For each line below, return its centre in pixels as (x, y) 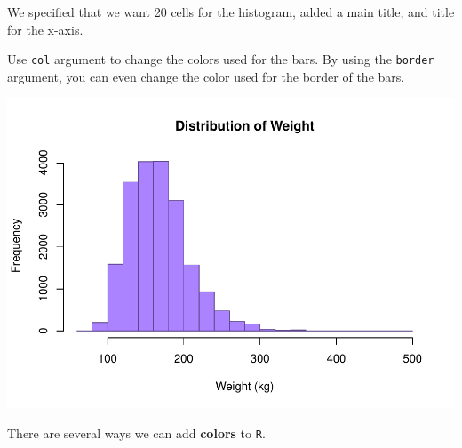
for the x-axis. (45, 29)
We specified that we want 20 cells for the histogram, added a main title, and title (231, 12)
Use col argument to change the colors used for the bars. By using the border (221, 59)
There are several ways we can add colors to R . (136, 432)
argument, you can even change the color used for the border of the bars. (206, 76)
